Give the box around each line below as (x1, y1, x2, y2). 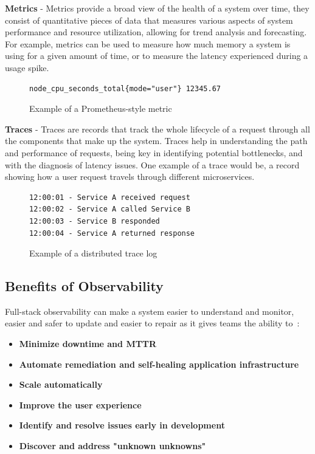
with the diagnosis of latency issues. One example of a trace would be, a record (5, 158, 300, 171)
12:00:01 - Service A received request (29, 193, 190, 202)
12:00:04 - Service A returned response (29, 229, 195, 238)
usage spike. (5, 61, 49, 74)
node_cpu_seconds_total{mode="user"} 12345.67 (29, 84, 221, 93)
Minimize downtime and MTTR (19, 337, 157, 350)
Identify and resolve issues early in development (19, 419, 225, 432)
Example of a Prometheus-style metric (29, 102, 172, 115)
